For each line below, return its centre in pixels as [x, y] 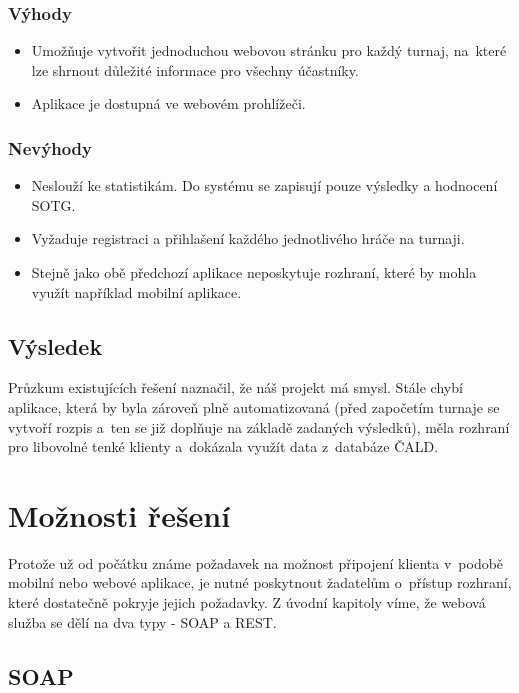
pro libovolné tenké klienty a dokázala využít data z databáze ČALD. [223, 446]
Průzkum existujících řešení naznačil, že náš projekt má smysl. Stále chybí [235, 387]
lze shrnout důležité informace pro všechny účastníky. [195, 69]
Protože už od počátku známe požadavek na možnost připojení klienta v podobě [256, 562]
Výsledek [55, 345]
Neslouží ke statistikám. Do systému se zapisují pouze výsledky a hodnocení [264, 185]
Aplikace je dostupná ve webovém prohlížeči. [168, 103]
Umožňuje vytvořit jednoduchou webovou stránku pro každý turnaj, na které [269, 50]
